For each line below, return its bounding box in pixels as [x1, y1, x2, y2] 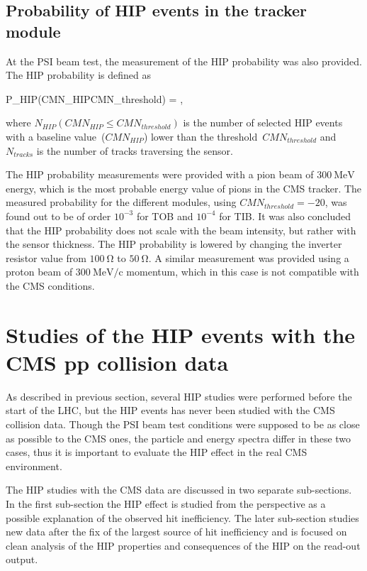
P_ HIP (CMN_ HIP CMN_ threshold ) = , [6, 91, 183, 106]
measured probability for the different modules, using [6, 195, 237, 210]
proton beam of [6, 264, 73, 279]
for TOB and [136, 208, 193, 223]
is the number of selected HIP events [183, 115, 343, 130]
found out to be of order [6, 208, 111, 223]
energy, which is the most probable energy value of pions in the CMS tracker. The [6, 180, 362, 195]
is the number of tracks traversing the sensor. [36, 143, 233, 158]
